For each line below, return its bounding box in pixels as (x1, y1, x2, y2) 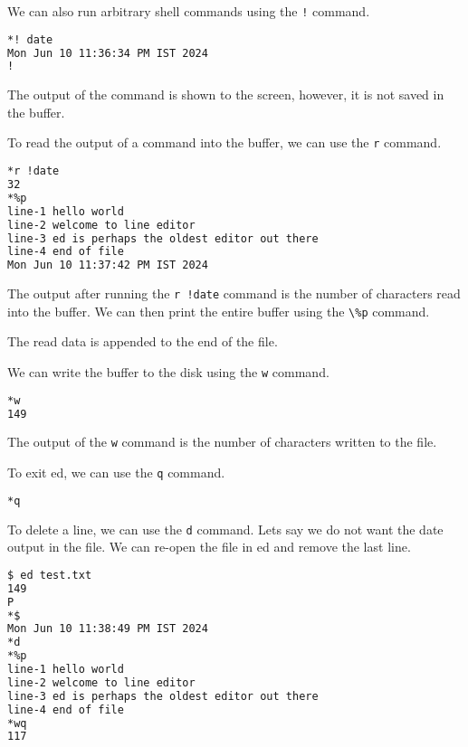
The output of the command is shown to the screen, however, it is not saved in (7, 85, 444, 104)
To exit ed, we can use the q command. (7, 463, 225, 482)
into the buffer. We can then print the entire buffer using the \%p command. (7, 301, 430, 320)
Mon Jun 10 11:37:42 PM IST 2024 (7, 259, 208, 272)
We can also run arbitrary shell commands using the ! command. (7, 2, 370, 20)
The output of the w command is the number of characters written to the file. (7, 432, 437, 451)
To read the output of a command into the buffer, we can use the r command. (7, 133, 442, 152)
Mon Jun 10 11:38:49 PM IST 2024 (7, 622, 208, 636)
